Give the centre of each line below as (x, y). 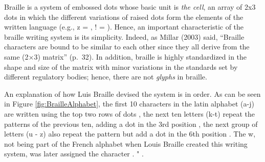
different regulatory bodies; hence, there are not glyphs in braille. (106, 77)
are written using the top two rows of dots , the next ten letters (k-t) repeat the (130, 113)
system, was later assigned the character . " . (74, 154)
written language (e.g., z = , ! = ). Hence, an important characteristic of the (124, 27)
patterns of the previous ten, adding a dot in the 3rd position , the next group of (131, 124)
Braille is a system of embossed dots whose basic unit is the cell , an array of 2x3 (130, 7)
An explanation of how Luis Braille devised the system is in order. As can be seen (132, 93)
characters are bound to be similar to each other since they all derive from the (127, 47)
